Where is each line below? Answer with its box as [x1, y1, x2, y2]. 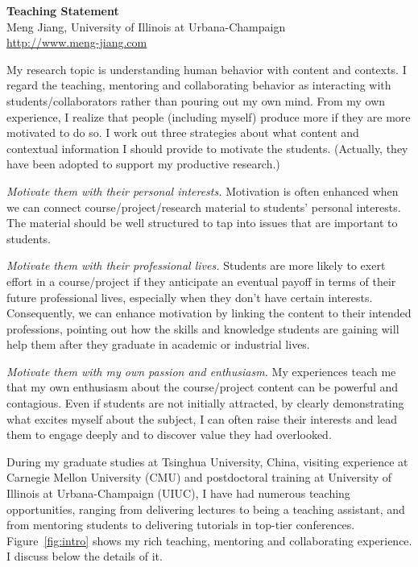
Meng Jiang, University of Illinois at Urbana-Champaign [6, 18, 286, 35]
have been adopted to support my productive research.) [6, 155, 280, 172]
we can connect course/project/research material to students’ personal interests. [6, 198, 401, 215]
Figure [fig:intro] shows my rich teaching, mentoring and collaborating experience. [6, 532, 412, 548]
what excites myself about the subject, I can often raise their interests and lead [6, 410, 398, 427]
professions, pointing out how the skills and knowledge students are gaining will [6, 320, 399, 337]
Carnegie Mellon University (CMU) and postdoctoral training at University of [6, 469, 392, 486]
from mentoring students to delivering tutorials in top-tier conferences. [6, 516, 355, 533]
